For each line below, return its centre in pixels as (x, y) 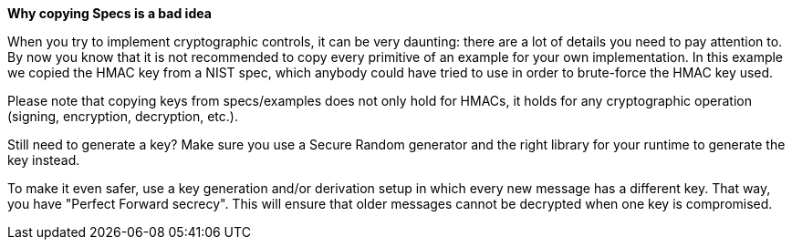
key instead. (44, 160)
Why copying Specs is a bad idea (109, 13)
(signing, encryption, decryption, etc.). (123, 116)
